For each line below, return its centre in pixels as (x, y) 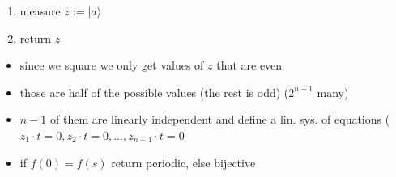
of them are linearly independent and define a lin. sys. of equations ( (220, 119)
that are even (249, 65)
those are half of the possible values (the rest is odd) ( (154, 92)
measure (40, 11)
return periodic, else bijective (183, 162)
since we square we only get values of (112, 65)
